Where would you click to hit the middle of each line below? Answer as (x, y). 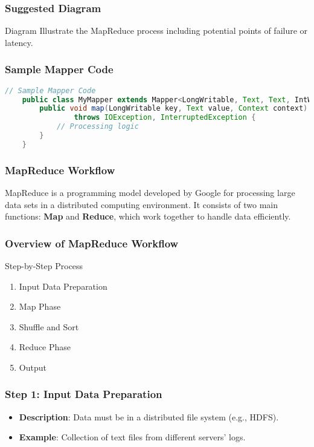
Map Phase (40, 306)
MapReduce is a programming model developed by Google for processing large (150, 192)
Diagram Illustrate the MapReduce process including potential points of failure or (156, 31)
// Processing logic (98, 127)
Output (33, 367)
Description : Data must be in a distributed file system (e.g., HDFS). (149, 416)
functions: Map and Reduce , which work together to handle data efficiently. (148, 216)
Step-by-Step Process (44, 265)
